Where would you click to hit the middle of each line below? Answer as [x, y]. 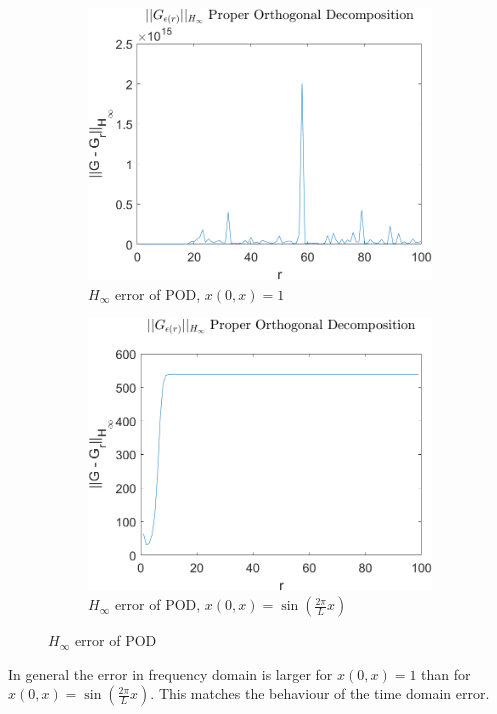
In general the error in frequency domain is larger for [170, 673]
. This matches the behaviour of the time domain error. [320, 693]
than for [446, 673]
